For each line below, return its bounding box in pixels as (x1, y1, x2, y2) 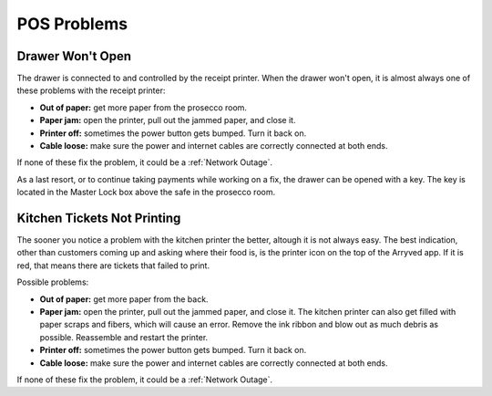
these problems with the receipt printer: (16, 85, 166, 96)
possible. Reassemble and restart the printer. (39, 331, 209, 342)
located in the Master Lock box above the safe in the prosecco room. (16, 187, 276, 198)
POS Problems (16, 14, 128, 34)
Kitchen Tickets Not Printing (16, 211, 181, 225)
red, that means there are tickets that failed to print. (16, 260, 210, 271)
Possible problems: (16, 276, 89, 287)
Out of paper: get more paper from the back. (39, 293, 209, 305)
